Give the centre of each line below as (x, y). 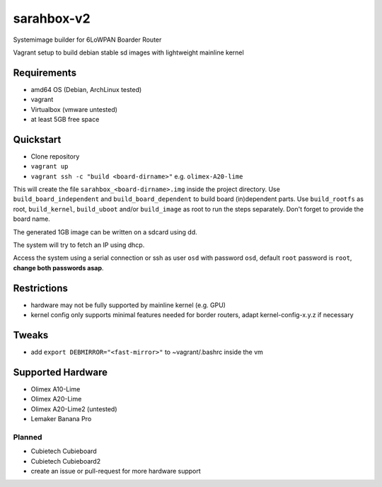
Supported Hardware (60, 372)
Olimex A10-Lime (56, 389)
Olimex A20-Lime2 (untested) (74, 409)
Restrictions (41, 288)
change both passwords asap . (58, 268)
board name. (32, 219)
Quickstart (37, 139)
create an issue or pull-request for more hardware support (116, 471)
